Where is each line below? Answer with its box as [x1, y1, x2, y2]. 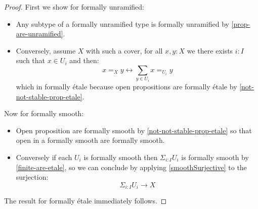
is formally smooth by [181, 151, 249, 162]
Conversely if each [16, 151, 72, 162]
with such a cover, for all [86, 45, 163, 56]
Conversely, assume [16, 45, 76, 56]
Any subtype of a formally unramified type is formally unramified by [16, 18, 229, 29]
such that [16, 55, 46, 66]
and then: [69, 55, 99, 66]
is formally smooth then [83, 151, 158, 162]
